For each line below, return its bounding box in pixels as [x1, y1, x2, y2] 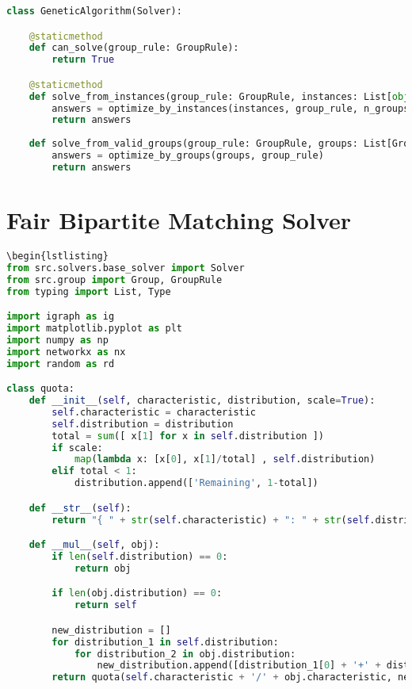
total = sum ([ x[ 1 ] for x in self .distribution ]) [51, 430, 325, 442]
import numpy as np [6, 334, 109, 346]
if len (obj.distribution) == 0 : [51, 588, 223, 599]
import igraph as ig [6, 311, 115, 323]
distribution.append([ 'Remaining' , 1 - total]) [74, 477, 319, 489]
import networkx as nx [6, 346, 126, 358]
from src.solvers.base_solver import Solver [6, 262, 245, 274]
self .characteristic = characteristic [51, 406, 257, 418]
